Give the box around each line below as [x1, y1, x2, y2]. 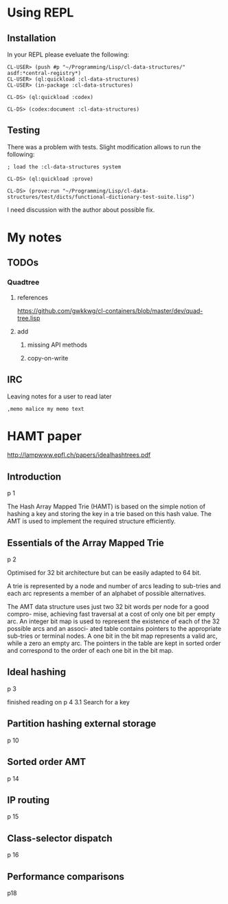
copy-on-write [27, 354, 69, 362]
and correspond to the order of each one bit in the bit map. [7, 647, 174, 655]
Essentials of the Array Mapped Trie [7, 537, 165, 548]
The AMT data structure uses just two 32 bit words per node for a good [7, 603, 209, 611]
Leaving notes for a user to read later [7, 392, 112, 400]
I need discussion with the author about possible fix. [7, 205, 155, 214]
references [16, 293, 48, 301]
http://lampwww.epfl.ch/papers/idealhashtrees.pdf [7, 451, 151, 459]
